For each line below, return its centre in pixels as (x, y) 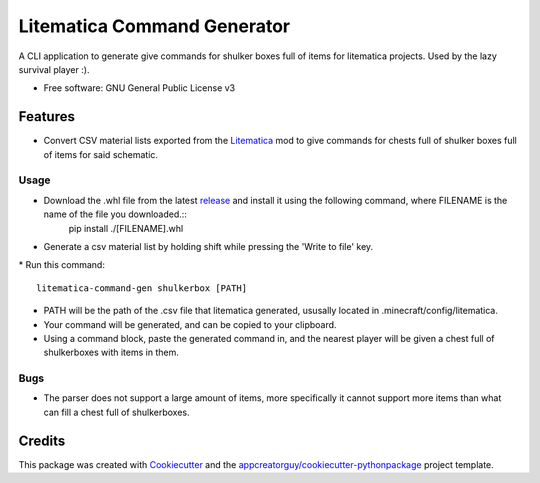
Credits (42, 440)
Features (46, 116)
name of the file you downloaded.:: (115, 214)
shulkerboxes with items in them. (111, 352)
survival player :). (54, 69)
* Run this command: (61, 265)
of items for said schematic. (101, 154)
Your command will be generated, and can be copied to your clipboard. (190, 324)
